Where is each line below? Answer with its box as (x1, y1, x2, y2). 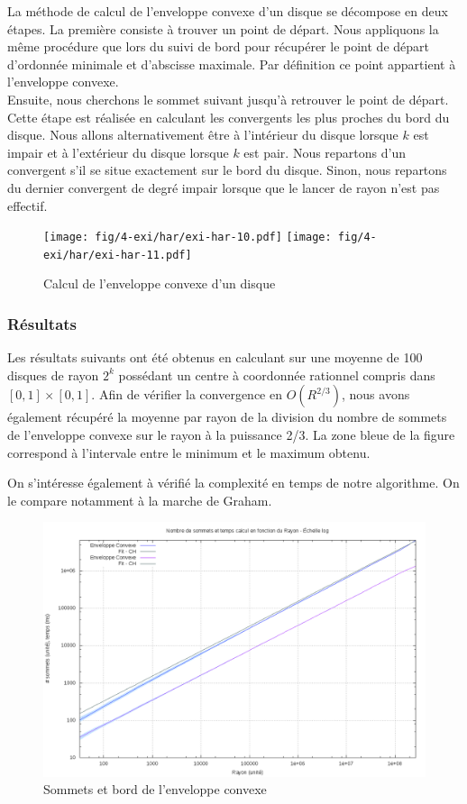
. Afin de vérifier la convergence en (91, 385, 282, 404)
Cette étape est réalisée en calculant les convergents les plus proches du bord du (7, 107, 450, 126)
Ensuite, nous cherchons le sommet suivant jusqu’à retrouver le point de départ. (7, 89, 449, 108)
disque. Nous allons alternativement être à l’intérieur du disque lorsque (7, 125, 398, 144)
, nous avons (341, 385, 410, 404)
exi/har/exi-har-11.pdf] (43, 248, 192, 261)
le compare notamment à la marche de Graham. (7, 490, 272, 509)
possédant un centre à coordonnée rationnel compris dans (118, 365, 435, 384)
